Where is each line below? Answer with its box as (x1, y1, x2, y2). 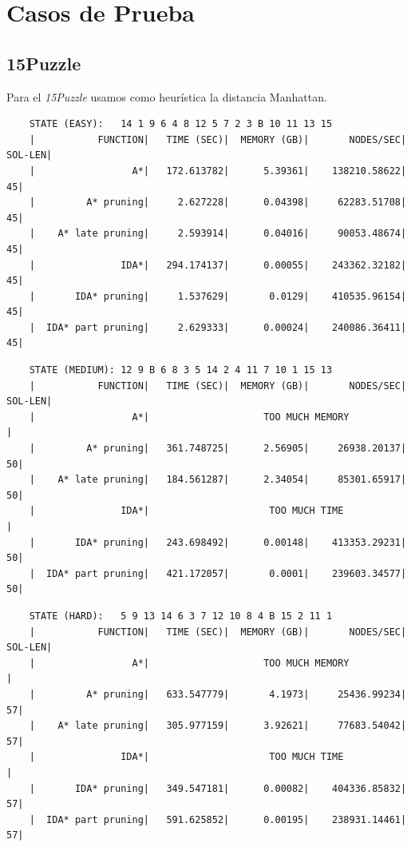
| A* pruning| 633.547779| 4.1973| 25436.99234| (29, 688, 407, 700)
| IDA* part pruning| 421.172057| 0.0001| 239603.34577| (29, 567, 407, 579)
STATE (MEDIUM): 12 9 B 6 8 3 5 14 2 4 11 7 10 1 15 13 (29, 364, 333, 376)
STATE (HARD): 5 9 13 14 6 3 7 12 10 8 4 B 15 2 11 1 (29, 610, 333, 622)
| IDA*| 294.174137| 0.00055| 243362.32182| (29, 259, 407, 271)
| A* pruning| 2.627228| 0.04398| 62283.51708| (29, 197, 407, 209)
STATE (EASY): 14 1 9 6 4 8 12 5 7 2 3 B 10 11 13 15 (29, 118, 333, 130)
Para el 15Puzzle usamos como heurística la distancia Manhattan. (6, 88, 327, 105)
